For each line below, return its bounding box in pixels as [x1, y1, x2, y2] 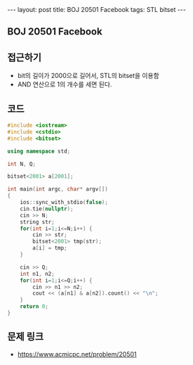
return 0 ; [20, 303, 49, 310]
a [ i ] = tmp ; [32, 245, 68, 252]
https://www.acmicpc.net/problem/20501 [17, 350, 137, 358]
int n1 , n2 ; [20, 270, 55, 277]
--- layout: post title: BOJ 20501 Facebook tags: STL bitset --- [7, 6, 186, 13]
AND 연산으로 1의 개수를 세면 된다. [17, 80, 112, 89]
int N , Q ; [7, 160, 36, 167]
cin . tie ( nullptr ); [20, 205, 74, 212]
